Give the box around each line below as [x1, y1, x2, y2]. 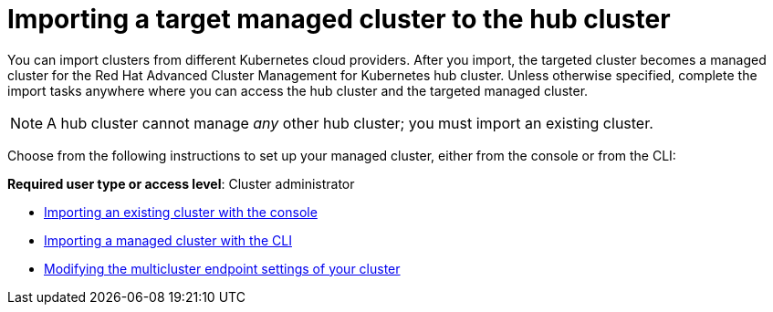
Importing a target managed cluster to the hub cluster [7, 4, 671, 35]
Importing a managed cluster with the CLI [44, 232, 292, 248]
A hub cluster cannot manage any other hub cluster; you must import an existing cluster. [47, 113, 653, 132]
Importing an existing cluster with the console [44, 203, 318, 220]
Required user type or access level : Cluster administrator [7, 175, 355, 192]
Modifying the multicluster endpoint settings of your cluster [44, 260, 401, 276]
